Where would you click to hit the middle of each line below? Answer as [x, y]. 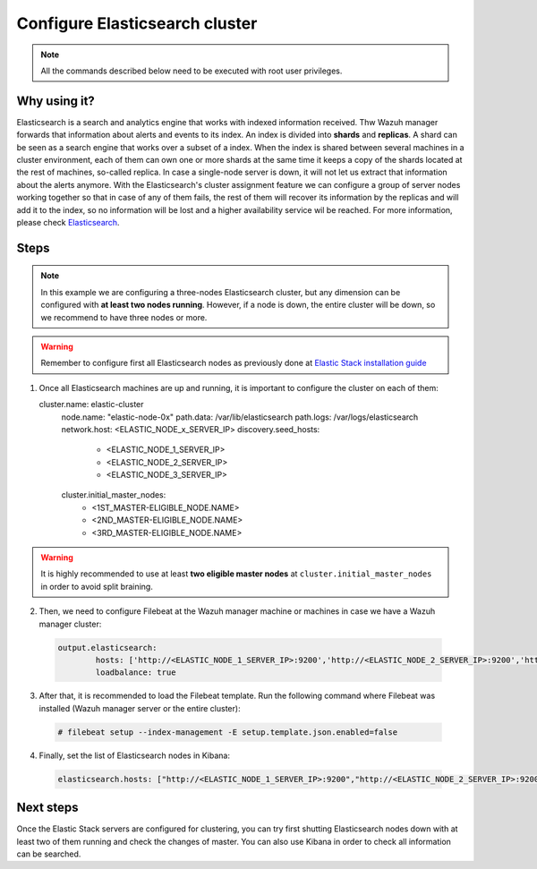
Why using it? [56, 101]
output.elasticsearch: [107, 647]
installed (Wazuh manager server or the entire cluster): [140, 708]
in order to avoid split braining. [97, 586]
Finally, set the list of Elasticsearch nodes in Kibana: [134, 755]
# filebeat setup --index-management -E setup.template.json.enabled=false [228, 732]
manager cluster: [70, 624]
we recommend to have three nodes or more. [124, 317]
